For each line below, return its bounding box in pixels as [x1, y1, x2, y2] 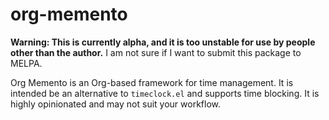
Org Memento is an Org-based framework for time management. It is [10, 76, 294, 88]
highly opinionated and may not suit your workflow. [10, 98, 222, 110]
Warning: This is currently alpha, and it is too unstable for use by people [10, 36, 316, 48]
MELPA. [10, 57, 43, 69]
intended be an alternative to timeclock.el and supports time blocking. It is [10, 87, 320, 99]
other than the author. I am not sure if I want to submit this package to [10, 46, 302, 58]
